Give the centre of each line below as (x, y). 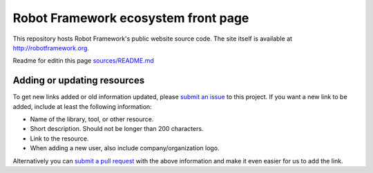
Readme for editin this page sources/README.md (84, 61)
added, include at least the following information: (82, 106)
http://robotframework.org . (51, 48)
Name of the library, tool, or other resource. (92, 119)
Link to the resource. (59, 139)
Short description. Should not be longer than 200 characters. (117, 129)
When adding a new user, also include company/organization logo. (125, 148)
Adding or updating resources (79, 80)
